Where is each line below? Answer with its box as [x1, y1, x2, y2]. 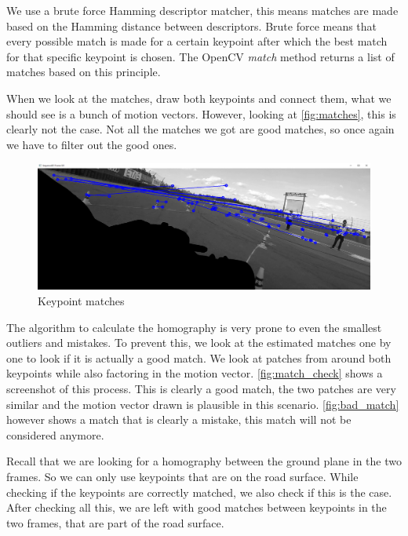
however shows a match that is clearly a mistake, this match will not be [6, 411, 352, 428]
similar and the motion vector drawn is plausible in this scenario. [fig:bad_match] [6, 396, 399, 412]
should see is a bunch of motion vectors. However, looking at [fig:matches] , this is [6, 105, 396, 122]
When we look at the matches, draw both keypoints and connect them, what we [6, 89, 392, 106]
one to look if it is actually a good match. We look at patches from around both [6, 349, 392, 366]
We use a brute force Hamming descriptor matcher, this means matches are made [6, 2, 399, 18]
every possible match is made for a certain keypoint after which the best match [6, 33, 388, 49]
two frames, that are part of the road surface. [6, 514, 224, 531]
